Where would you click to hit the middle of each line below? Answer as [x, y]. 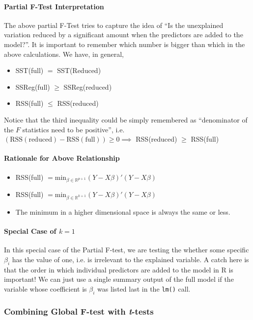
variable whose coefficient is [45, 289]
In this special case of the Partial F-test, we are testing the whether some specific [126, 250]
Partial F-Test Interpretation [54, 6]
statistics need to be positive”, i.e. [73, 129]
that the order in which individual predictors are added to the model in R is [119, 269]
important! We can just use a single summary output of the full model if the [119, 279]
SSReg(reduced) [88, 86]
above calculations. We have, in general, [64, 54]
